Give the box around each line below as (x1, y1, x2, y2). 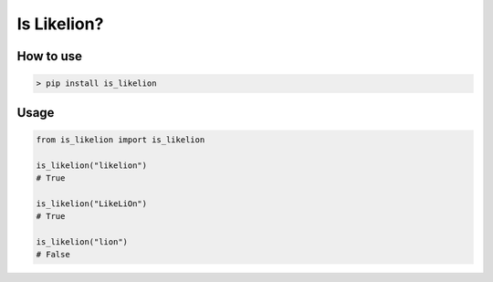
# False (36, 249, 70, 260)
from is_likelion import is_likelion (36, 134, 205, 145)
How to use (16, 48, 82, 64)
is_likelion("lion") (36, 236, 128, 246)
